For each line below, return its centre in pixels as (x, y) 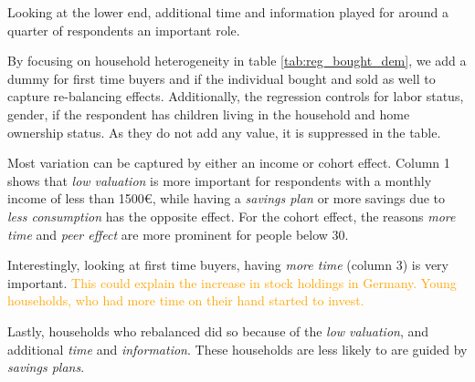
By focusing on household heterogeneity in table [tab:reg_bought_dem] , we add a (237, 61)
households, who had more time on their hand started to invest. (186, 300)
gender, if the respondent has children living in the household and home (209, 114)
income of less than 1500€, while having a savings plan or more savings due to (227, 198)
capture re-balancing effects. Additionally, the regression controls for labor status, (236, 96)
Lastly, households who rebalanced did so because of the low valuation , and (218, 330)
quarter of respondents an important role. (124, 30)
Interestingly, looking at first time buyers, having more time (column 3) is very (228, 265)
